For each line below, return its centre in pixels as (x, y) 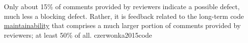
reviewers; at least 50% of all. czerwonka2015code (78, 35)
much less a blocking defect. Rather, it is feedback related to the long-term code (124, 16)
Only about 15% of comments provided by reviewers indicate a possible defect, (122, 6)
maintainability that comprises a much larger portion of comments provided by (123, 25)
